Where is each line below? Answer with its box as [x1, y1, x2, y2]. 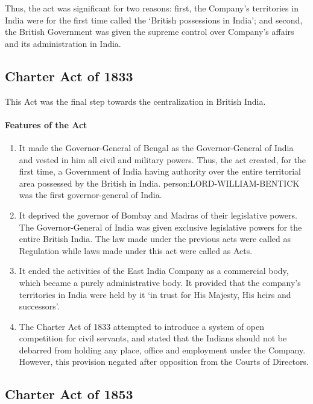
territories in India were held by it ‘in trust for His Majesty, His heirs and [19, 288, 291, 300]
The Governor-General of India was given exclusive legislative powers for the [19, 220, 302, 233]
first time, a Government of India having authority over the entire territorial [19, 165, 301, 178]
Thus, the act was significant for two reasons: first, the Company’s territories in [5, 2, 299, 14]
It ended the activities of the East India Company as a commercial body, [19, 264, 289, 277]
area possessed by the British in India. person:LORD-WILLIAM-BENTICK [19, 176, 300, 189]
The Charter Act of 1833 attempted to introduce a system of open [19, 320, 265, 332]
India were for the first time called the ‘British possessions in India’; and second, [5, 13, 303, 26]
